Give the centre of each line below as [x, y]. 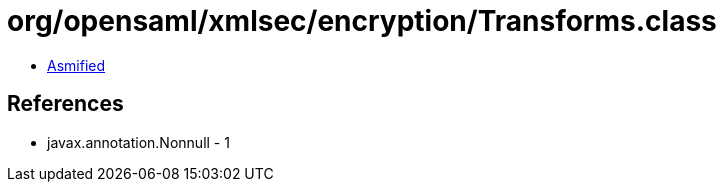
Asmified [76, 65]
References [65, 104]
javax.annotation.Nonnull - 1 [138, 142]
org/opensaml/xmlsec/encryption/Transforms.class [362, 21]
